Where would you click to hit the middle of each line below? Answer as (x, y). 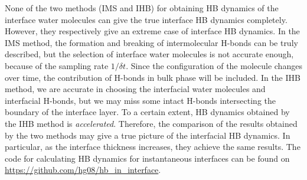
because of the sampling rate (57, 65)
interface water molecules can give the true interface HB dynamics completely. (146, 19)
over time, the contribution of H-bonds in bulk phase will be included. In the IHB (153, 77)
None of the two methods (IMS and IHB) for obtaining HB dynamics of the (142, 8)
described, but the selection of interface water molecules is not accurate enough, (149, 54)
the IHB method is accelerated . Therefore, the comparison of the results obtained (151, 123)
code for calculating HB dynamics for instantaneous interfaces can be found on (147, 158)
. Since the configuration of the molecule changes (214, 65)
